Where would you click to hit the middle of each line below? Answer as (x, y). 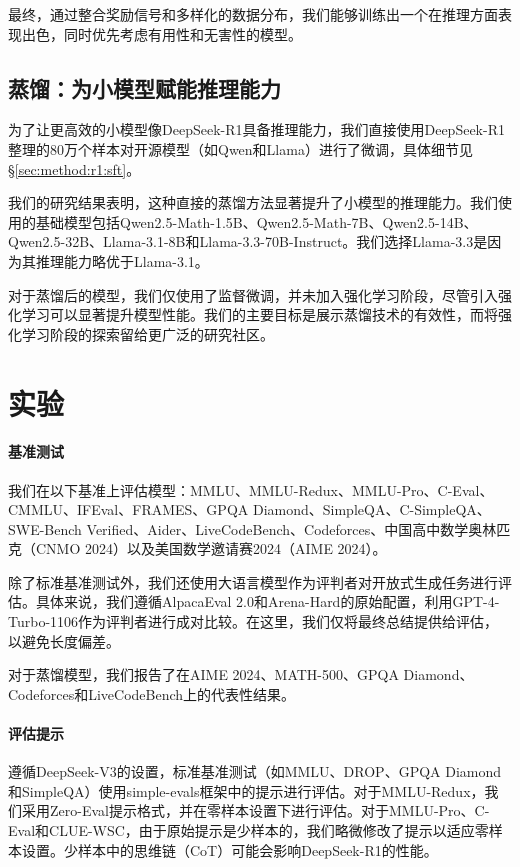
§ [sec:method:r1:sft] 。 (74, 168)
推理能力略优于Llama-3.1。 (122, 260)
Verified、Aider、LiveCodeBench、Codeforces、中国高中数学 (277, 528)
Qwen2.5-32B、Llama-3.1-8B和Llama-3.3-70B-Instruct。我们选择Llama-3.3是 (248, 241)
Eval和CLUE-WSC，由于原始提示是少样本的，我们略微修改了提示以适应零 (248, 830)
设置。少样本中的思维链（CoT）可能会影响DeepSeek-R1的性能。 (229, 849)
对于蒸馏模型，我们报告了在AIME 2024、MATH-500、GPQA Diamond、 (241, 674)
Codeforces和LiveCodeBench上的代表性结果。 (152, 693)
